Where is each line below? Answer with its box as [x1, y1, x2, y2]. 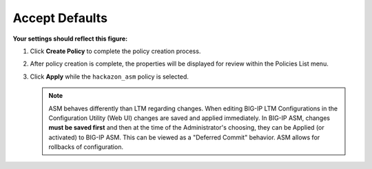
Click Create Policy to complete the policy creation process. [30, 47, 201, 55]
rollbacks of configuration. [48, 143, 124, 151]
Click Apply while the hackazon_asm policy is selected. [30, 72, 189, 81]
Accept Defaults [12, 10, 108, 26]
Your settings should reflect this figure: [12, 34, 127, 43]
